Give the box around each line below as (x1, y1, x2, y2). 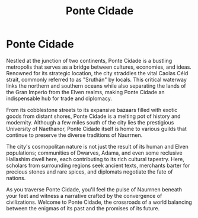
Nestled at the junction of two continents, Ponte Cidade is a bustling (6, 57, 173, 64)
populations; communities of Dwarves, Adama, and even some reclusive (6, 149, 183, 156)
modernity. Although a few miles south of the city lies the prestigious (6, 118, 174, 126)
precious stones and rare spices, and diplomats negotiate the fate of (6, 168, 173, 175)
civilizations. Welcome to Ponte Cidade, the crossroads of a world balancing (6, 198, 193, 206)
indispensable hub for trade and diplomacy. (6, 95, 113, 102)
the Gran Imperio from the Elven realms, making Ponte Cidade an (6, 88, 165, 95)
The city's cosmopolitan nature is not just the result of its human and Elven (6, 143, 189, 150)
